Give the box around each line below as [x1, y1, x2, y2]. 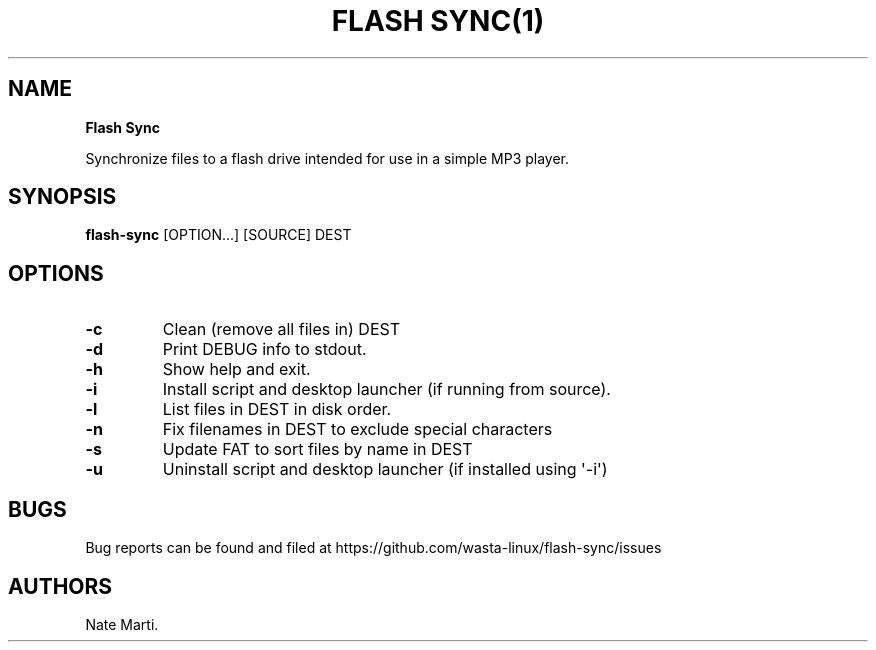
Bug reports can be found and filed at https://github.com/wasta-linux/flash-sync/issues [85, 539, 662, 557]
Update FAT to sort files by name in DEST [162, 439, 473, 460]
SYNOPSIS [8, 184, 117, 210]
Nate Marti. [85, 615, 159, 633]
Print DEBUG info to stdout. [162, 339, 367, 360]
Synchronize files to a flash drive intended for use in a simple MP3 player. [85, 149, 570, 167]
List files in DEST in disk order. [162, 399, 392, 420]
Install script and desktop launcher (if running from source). [162, 379, 611, 400]
